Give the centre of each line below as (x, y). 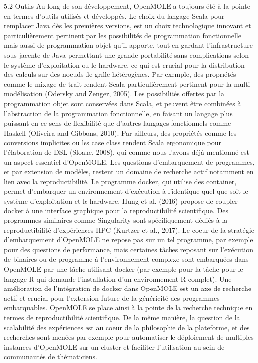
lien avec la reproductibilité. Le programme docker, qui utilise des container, (120, 181)
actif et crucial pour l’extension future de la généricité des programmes (112, 298)
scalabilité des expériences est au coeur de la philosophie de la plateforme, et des (127, 327)
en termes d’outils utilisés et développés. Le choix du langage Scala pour (114, 16)
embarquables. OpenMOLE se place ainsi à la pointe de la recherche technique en (128, 308)
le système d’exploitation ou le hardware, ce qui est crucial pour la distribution (124, 64)
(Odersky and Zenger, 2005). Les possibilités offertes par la (135, 94)
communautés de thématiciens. (51, 356)
